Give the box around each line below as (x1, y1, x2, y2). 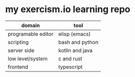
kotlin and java (58, 47, 93, 54)
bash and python (58, 38, 99, 46)
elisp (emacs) (58, 30, 91, 37)
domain (21, 22, 40, 29)
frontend (8, 63, 29, 70)
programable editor (8, 30, 54, 37)
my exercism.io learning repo (5, 4, 130, 15)
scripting (8, 38, 29, 46)
